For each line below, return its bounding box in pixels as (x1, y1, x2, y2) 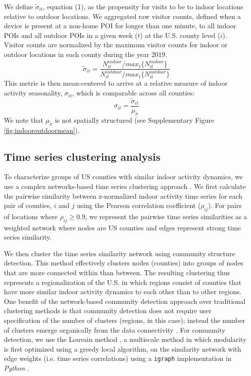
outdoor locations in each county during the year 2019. (4, 49, 167, 59)
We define (4, 1, 33, 11)
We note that (4, 114, 43, 125)
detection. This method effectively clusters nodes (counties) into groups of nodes (4, 258, 244, 268)
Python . (4, 363, 29, 373)
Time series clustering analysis (4, 149, 161, 164)
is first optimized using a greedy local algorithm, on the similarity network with (4, 343, 241, 354)
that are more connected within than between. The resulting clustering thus (4, 267, 230, 278)
